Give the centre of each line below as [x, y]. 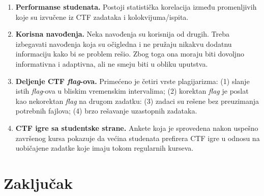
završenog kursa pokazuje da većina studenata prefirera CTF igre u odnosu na [138, 138]
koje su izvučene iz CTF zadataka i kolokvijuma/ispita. [102, 17]
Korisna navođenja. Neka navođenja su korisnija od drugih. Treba [122, 34]
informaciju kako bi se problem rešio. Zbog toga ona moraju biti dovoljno [130, 54]
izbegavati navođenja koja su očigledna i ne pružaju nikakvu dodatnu [124, 44]
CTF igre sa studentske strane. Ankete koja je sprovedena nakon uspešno [137, 128]
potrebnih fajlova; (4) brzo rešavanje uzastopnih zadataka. [106, 111]
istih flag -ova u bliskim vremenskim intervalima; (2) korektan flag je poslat [132, 91]
